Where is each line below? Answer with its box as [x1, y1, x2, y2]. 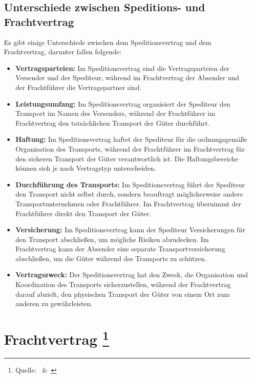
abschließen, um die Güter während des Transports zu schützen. [15, 253, 207, 263]
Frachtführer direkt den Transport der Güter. [15, 208, 151, 218]
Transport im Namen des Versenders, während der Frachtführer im [15, 108, 215, 118]
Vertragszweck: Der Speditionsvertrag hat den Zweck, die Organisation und [15, 269, 248, 280]
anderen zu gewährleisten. [15, 298, 93, 309]
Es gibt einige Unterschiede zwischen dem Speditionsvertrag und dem [4, 37, 212, 47]
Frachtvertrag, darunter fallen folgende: [4, 46, 122, 57]
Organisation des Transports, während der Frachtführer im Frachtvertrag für [15, 143, 245, 154]
